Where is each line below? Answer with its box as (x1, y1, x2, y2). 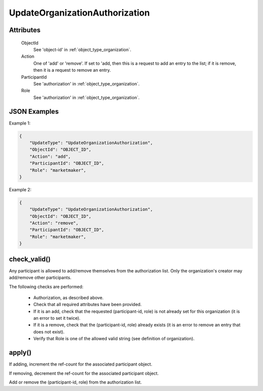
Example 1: (9, 120, 31, 126)
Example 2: (9, 186, 32, 192)
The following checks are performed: (9, 284, 84, 289)
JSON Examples (9, 107, 59, 116)
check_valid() (9, 255, 51, 263)
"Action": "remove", (29, 220, 79, 226)
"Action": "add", (29, 154, 71, 159)
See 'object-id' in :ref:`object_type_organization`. (33, 46, 131, 52)
